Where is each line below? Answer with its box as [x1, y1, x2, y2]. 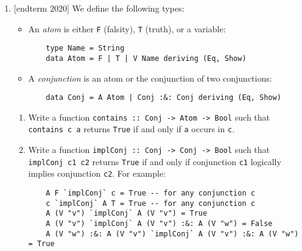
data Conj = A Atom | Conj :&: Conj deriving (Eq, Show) [46, 93, 281, 102]
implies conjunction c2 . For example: [28, 167, 166, 180]
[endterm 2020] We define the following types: [13, 2, 184, 14]
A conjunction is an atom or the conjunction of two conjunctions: [28, 71, 272, 84]
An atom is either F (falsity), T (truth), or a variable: [28, 22, 226, 35]
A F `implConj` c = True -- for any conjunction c [46, 189, 255, 198]
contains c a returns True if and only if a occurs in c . [28, 122, 235, 135]
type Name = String [46, 44, 125, 53]
